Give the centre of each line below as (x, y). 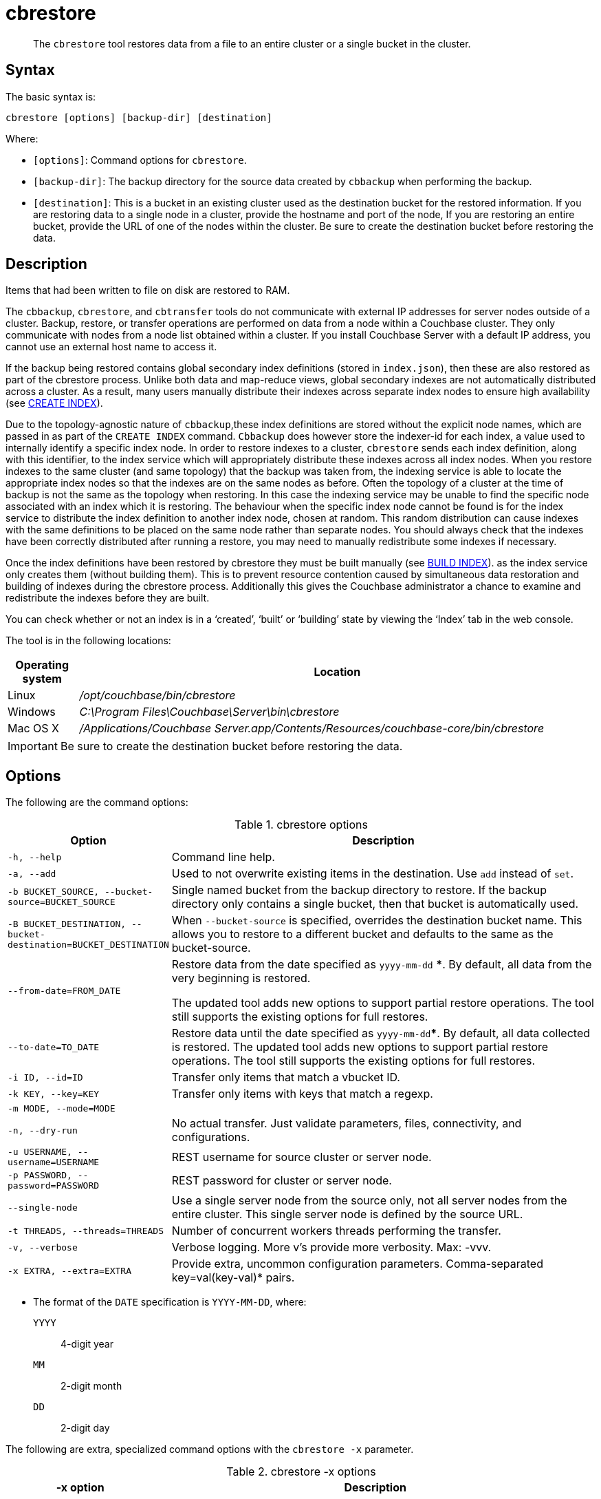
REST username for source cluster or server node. (302, 1157)
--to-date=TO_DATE (54, 1047)
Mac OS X (33, 729)
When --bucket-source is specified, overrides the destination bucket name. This (377, 921)
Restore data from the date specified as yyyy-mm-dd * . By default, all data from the (382, 965)
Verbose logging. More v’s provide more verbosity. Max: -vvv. (331, 1247)
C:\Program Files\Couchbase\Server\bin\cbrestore (209, 712)
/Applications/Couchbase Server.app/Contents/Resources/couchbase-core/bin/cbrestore (312, 729)
